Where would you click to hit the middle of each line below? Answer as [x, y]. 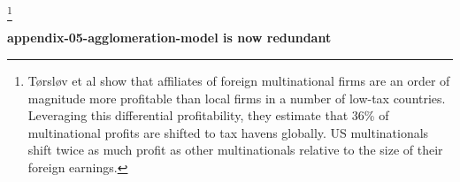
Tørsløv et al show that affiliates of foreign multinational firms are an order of [239, 80]
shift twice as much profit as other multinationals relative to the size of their [235, 150]
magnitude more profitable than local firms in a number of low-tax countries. [237, 98]
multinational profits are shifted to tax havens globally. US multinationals [228, 132]
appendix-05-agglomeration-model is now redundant [169, 38]
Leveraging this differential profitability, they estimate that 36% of [208, 115]
